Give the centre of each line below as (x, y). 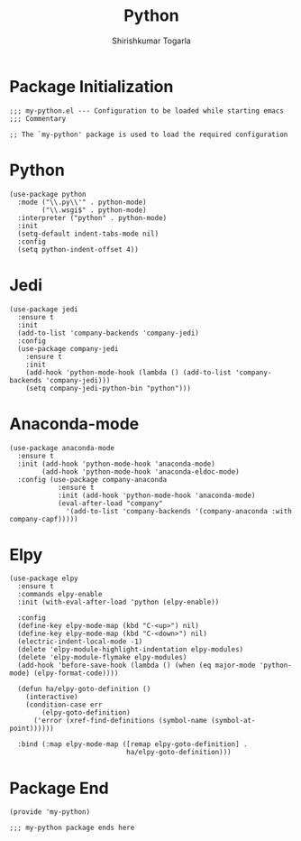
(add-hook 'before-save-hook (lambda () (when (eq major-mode (137, 665)
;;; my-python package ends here (72, 828)
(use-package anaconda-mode (62, 448)
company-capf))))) (44, 519)
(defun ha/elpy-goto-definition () (84, 689)
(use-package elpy (44, 578)
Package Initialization (91, 86)
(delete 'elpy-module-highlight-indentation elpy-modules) (131, 650)
